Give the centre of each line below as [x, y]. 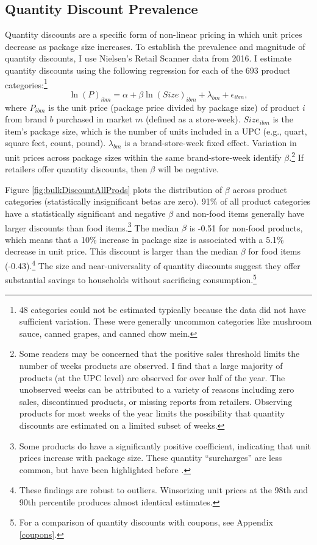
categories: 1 [26, 83]
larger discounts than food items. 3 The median [92, 227]
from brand [26, 119]
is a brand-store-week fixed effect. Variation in [211, 143]
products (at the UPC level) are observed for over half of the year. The [152, 377]
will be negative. [188, 169]
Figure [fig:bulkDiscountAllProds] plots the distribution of [114, 189]
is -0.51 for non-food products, [246, 227]
